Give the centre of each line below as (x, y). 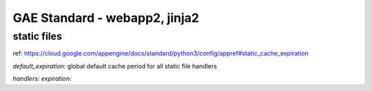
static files (37, 36)
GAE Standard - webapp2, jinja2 (106, 18)
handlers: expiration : (42, 79)
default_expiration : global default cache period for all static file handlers (115, 66)
